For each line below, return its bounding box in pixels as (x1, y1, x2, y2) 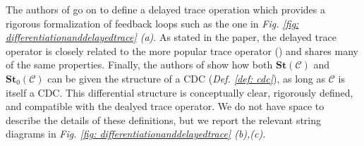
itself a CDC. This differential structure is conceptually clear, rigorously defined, (6, 85, 353, 99)
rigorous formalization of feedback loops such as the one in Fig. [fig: (6, 16, 299, 30)
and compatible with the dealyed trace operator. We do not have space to (6, 99, 324, 114)
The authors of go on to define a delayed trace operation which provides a (6, 2, 325, 16)
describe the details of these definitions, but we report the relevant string (6, 112, 322, 127)
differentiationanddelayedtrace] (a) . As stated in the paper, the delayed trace (6, 30, 336, 44)
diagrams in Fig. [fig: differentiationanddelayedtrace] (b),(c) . (6, 126, 266, 141)
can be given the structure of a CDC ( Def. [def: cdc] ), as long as (47, 71, 326, 85)
